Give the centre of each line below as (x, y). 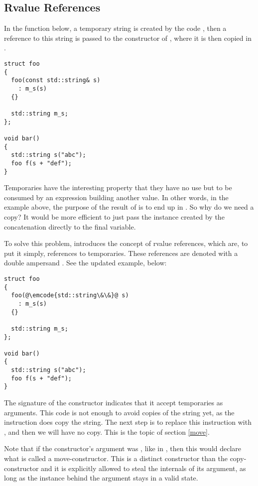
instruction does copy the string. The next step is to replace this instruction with (128, 422)
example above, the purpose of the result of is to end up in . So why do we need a (129, 207)
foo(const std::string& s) (56, 80)
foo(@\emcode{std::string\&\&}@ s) (70, 296)
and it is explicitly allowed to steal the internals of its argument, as (143, 468)
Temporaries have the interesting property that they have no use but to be (118, 187)
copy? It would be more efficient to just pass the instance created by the (114, 216)
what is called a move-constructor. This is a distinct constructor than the (116, 458)
